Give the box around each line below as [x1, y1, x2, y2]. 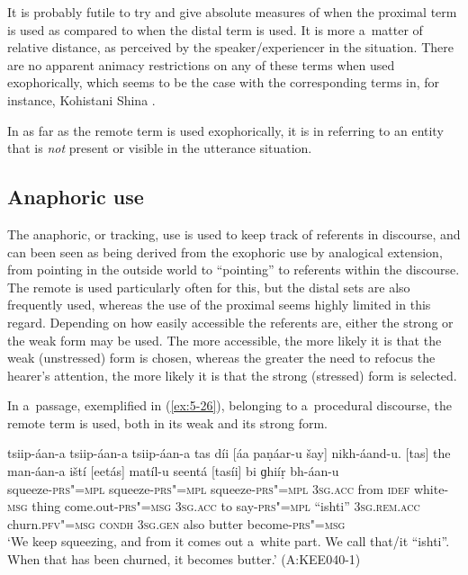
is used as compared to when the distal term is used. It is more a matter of [7, 20, 423, 39]
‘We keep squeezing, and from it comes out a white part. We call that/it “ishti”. [7, 532, 450, 551]
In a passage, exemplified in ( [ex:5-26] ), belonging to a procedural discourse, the [7, 396, 452, 415]
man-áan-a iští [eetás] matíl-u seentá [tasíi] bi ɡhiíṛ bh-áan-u [7, 462, 339, 481]
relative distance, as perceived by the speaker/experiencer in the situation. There [7, 38, 454, 57]
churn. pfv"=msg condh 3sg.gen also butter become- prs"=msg [7, 514, 346, 533]
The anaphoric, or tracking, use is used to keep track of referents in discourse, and [7, 224, 461, 243]
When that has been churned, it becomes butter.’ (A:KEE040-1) [7, 550, 361, 569]
